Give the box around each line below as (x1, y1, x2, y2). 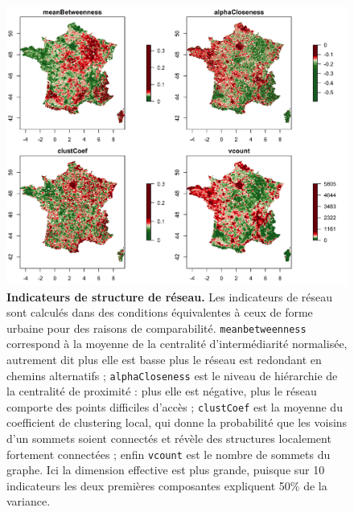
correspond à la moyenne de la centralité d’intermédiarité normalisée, (6, 335, 348, 352)
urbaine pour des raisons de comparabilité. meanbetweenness (6, 319, 307, 336)
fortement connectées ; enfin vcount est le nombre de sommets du (6, 445, 331, 462)
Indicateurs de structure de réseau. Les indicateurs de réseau (6, 288, 333, 305)
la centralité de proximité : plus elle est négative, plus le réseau (6, 383, 317, 399)
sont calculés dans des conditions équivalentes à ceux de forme (6, 304, 313, 321)
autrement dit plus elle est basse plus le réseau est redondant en (6, 350, 322, 367)
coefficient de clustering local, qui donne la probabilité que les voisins (6, 414, 348, 431)
